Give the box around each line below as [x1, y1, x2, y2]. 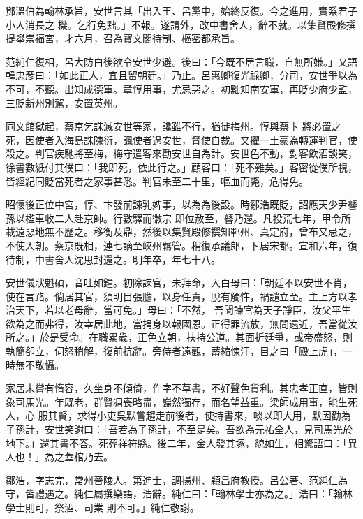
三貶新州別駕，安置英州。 [6, 95, 123, 110]
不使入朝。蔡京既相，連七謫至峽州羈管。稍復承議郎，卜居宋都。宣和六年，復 [6, 237, 357, 252]
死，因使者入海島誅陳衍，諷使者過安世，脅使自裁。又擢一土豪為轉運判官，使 [6, 132, 357, 147]
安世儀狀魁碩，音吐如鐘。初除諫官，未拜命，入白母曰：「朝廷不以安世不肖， [6, 275, 353, 290]
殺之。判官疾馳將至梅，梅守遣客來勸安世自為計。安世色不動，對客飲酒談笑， [6, 146, 357, 161]
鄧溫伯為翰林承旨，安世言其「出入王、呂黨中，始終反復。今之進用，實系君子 [6, 3, 357, 17]
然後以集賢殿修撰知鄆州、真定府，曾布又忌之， [142, 224, 357, 239]
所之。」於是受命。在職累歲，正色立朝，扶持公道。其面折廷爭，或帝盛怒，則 [6, 330, 353, 344]
